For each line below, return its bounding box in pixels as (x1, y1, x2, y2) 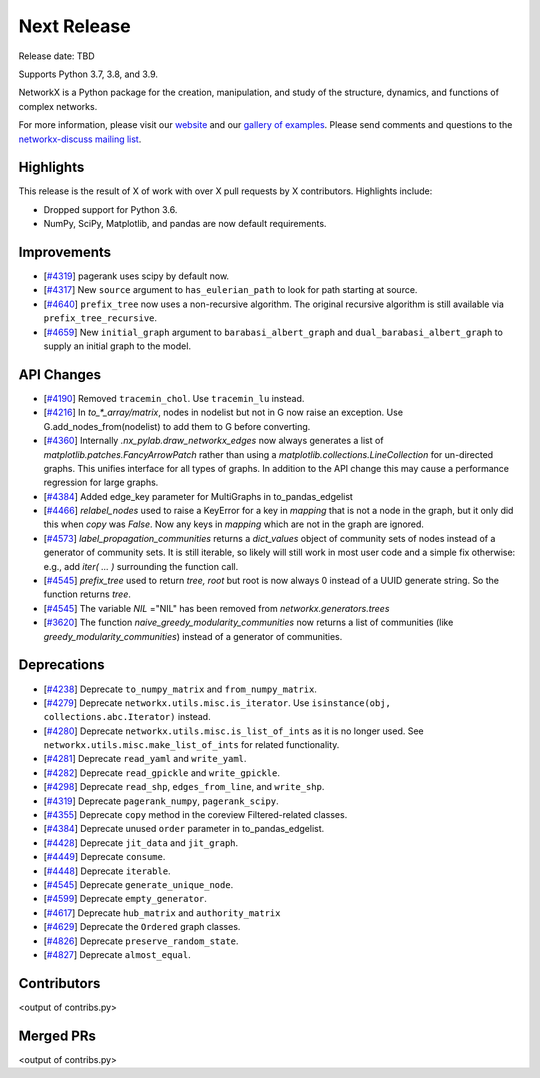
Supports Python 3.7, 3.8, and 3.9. (18, 68, 159, 80)
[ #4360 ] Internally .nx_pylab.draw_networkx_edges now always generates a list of (43, 435, 384, 447)
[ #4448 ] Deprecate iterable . (43, 865, 171, 877)
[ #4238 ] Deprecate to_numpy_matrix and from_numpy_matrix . (43, 683, 317, 695)
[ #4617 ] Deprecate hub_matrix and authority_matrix (43, 906, 281, 919)
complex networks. (18, 100, 98, 112)
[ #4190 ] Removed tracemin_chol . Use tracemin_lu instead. (43, 392, 305, 404)
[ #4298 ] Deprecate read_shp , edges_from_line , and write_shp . (43, 781, 325, 793)
